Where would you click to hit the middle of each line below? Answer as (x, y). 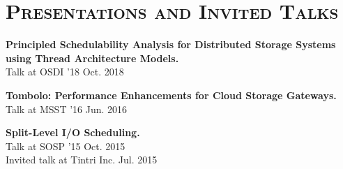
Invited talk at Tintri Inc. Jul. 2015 (82, 160)
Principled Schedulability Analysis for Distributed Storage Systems (171, 44)
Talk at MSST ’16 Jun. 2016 (67, 109)
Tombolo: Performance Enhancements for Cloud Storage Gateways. (171, 95)
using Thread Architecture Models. (92, 58)
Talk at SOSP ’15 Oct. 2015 (66, 146)
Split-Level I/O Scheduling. (73, 132)
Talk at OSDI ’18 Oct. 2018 (65, 72)
